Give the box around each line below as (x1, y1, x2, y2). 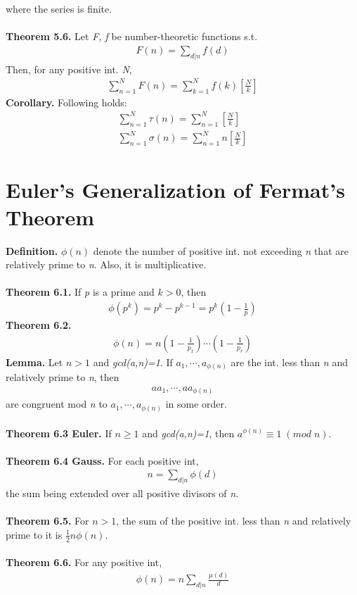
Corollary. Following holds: (6, 94, 127, 109)
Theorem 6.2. (6, 318, 72, 332)
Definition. (6, 243, 58, 258)
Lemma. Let (6, 354, 63, 369)
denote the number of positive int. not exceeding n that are (93, 243, 349, 258)
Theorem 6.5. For (6, 513, 89, 528)
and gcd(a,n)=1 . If (93, 354, 173, 369)
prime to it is (6, 527, 63, 541)
